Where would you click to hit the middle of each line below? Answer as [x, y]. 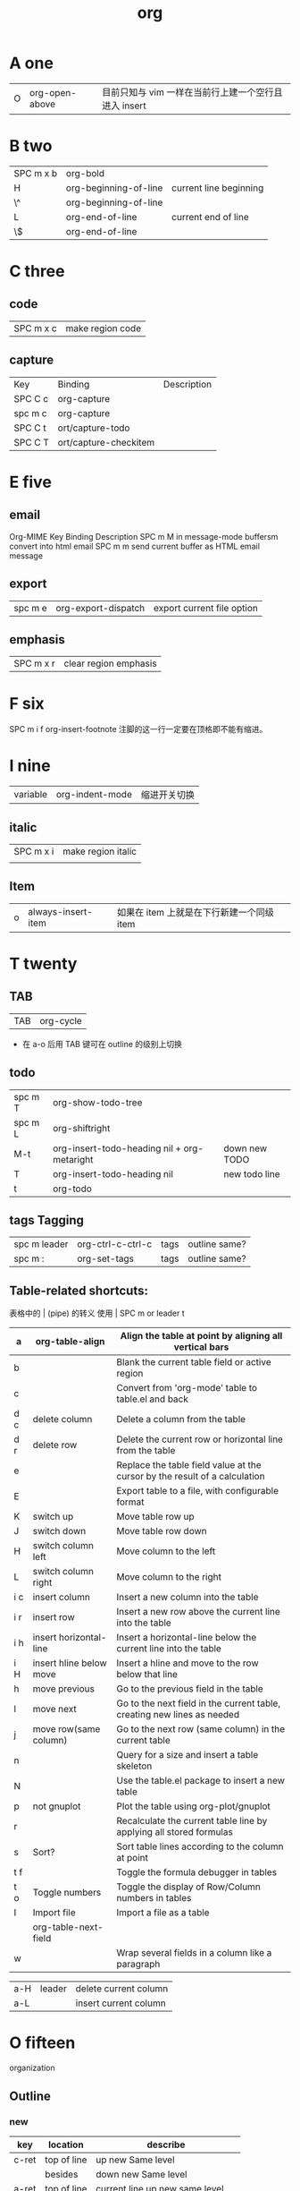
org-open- [54, 92]
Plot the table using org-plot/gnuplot [193, 1806]
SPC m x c [35, 328]
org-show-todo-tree [97, 1102]
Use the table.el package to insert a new [201, 1781]
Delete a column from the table [181, 1419]
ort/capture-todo [94, 428]
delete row [55, 1445]
